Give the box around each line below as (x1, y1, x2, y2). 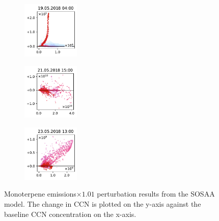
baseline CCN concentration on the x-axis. (4, 208, 136, 219)
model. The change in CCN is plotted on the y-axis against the (4, 199, 201, 209)
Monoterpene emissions (4, 188, 76, 199)
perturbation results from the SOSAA (97, 188, 215, 199)
